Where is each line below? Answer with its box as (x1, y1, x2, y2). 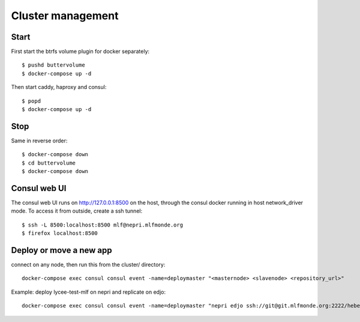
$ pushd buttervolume (22, 62, 85, 68)
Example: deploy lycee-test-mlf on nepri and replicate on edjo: (11, 288, 166, 296)
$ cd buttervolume (22, 159, 76, 166)
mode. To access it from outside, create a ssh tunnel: (11, 207, 143, 214)
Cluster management (11, 9, 119, 22)
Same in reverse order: (11, 137, 68, 144)
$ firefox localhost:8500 (22, 230, 98, 237)
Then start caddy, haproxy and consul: (11, 84, 107, 91)
